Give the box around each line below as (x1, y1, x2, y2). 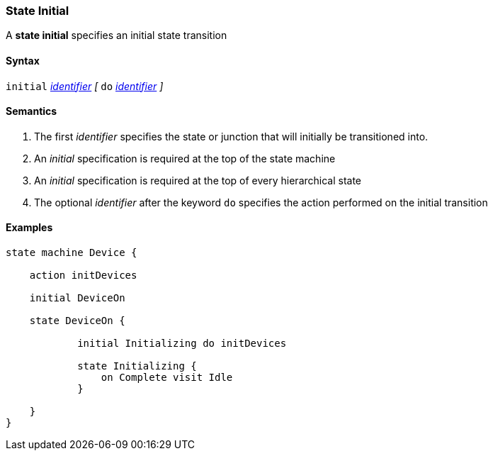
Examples (6, 221, 53, 234)
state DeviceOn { (29, 315, 125, 327)
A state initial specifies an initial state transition (6, 29, 227, 42)
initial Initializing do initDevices (77, 338, 287, 350)
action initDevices (29, 269, 137, 282)
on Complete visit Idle (101, 372, 233, 384)
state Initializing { (77, 360, 197, 372)
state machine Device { (6, 247, 137, 259)
